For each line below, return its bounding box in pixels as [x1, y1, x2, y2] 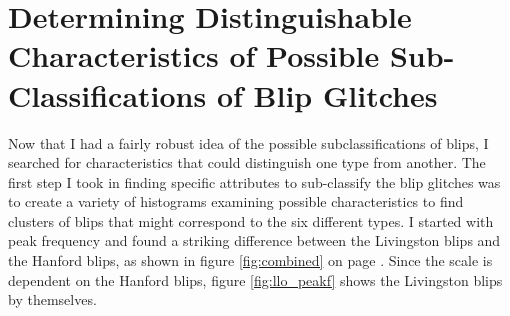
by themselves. [8, 289, 97, 310]
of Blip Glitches [216, 74, 438, 115]
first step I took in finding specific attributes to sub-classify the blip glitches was [8, 171, 501, 192]
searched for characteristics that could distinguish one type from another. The [8, 152, 486, 173]
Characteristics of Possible [8, 35, 380, 76]
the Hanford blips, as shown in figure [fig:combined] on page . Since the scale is [8, 250, 493, 271]
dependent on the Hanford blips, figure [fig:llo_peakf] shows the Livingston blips [8, 269, 503, 290]
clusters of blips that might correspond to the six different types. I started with [8, 210, 494, 231]
